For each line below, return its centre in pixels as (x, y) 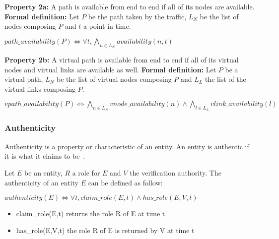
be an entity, (43, 172)
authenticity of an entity (41, 182)
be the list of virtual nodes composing (114, 79)
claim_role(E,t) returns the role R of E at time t (91, 213)
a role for (86, 172)
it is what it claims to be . (45, 156)
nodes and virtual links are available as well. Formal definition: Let (110, 69)
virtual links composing (40, 89)
